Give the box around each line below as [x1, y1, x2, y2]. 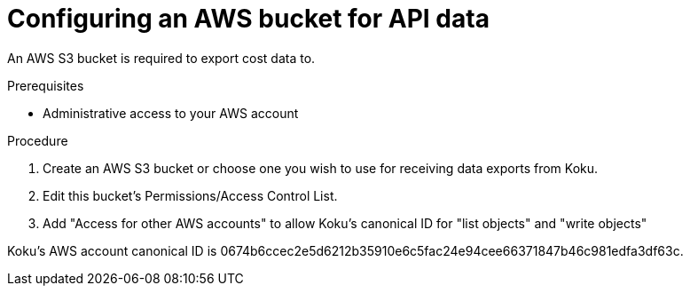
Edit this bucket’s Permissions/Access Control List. [43, 187, 338, 203]
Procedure [7, 132, 68, 148]
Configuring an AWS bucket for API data [7, 4, 490, 34]
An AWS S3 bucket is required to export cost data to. [7, 50, 316, 66]
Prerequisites [7, 77, 84, 93]
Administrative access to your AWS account [43, 105, 299, 121]
